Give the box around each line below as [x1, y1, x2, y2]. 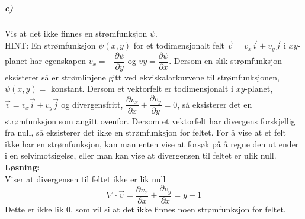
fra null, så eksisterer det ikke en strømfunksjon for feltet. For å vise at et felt [5, 126, 286, 139]
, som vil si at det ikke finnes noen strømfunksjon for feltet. [70, 202, 286, 215]
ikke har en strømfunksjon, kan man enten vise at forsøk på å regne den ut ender [5, 137, 299, 150]
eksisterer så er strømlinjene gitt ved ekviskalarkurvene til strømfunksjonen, [5, 70, 280, 83]
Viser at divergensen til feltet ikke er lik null [5, 172, 166, 185]
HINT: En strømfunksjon [5, 39, 96, 51]
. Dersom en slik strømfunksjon [169, 54, 282, 67]
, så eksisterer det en [177, 98, 252, 110]
